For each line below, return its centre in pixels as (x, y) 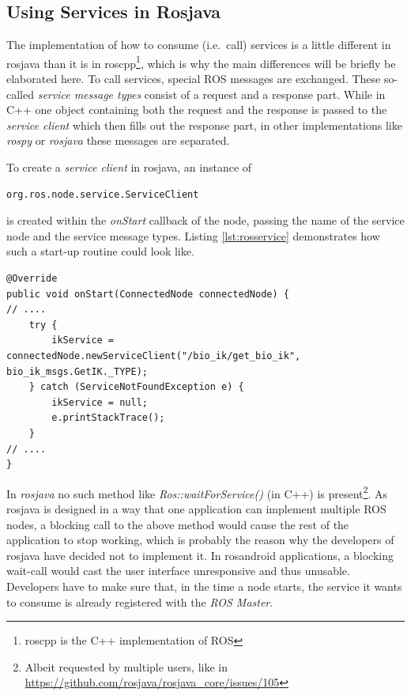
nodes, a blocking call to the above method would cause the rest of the (178, 524)
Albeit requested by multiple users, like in (126, 666)
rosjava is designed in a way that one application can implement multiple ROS (196, 508)
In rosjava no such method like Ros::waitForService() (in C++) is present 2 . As (197, 492)
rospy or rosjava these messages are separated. (118, 140)
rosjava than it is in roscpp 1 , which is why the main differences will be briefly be (201, 62)
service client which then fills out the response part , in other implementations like (204, 125)
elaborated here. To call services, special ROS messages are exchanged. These (194, 79)
